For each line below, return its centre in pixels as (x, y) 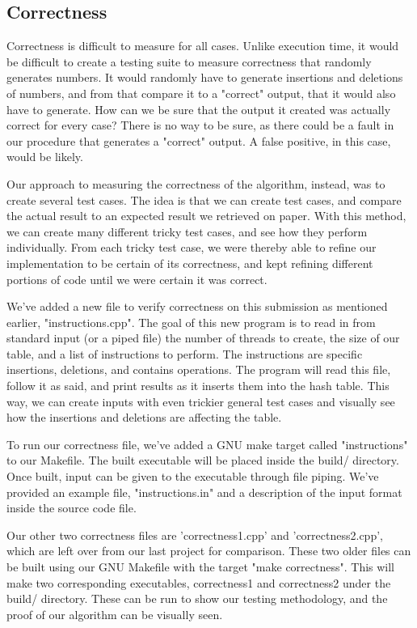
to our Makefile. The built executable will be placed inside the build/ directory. (203, 460)
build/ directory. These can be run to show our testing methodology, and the (197, 598)
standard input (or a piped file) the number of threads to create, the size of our (203, 338)
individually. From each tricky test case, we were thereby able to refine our (192, 247)
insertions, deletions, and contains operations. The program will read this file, (199, 369)
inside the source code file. (72, 508)
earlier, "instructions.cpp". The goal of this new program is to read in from (191, 322)
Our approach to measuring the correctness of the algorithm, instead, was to (196, 183)
